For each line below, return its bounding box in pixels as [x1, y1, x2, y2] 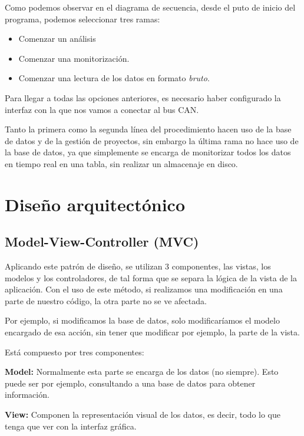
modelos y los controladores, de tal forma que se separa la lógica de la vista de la [5, 271, 298, 284]
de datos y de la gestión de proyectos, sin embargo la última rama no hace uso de [5, 134, 299, 147]
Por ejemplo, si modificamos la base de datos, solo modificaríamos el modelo [5, 314, 280, 327]
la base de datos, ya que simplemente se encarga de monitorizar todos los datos [5, 146, 291, 158]
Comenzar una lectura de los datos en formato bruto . [18, 72, 210, 84]
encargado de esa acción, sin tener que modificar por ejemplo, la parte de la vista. [5, 326, 300, 338]
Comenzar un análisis [18, 32, 96, 45]
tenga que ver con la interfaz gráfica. [5, 420, 137, 432]
